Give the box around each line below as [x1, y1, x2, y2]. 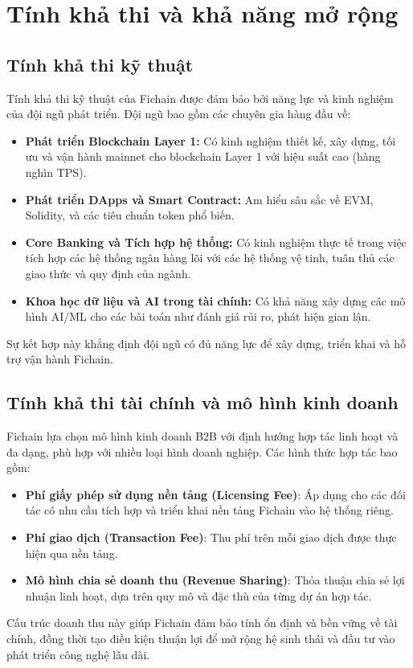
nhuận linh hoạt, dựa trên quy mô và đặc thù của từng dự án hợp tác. [25, 587, 372, 604]
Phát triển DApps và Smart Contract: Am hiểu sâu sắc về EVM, [25, 191, 374, 207]
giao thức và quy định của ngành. [25, 264, 191, 281]
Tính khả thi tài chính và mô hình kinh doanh [6, 390, 399, 415]
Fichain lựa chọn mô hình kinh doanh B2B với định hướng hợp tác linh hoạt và [6, 428, 399, 445]
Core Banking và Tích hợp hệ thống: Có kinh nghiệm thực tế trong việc [25, 233, 407, 250]
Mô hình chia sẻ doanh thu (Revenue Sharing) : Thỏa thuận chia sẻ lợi [25, 572, 405, 588]
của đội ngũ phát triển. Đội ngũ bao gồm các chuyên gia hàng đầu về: [6, 105, 351, 122]
